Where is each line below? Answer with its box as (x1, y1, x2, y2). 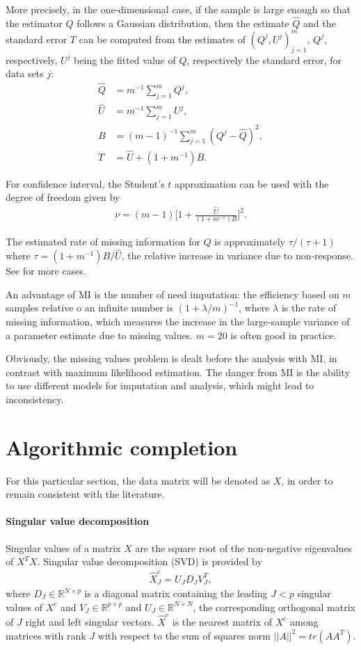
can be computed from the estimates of (79, 31, 246, 46)
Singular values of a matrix (6, 540, 121, 555)
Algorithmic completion (6, 432, 238, 461)
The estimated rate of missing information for (6, 234, 200, 249)
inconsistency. (6, 391, 64, 406)
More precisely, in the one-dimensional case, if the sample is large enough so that (6, 2, 351, 16)
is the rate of (281, 300, 337, 315)
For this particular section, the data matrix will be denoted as (6, 473, 271, 487)
